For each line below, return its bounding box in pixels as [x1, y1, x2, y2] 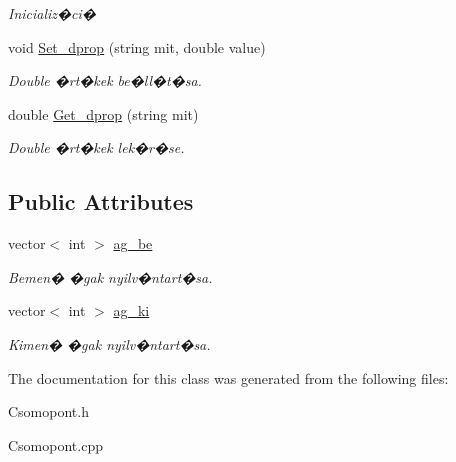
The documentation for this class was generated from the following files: [8, 367, 449, 388]
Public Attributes [8, 186, 194, 217]
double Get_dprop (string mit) [8, 103, 199, 124]
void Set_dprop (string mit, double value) [8, 36, 266, 57]
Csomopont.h [8, 401, 89, 422]
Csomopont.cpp [8, 434, 103, 455]
